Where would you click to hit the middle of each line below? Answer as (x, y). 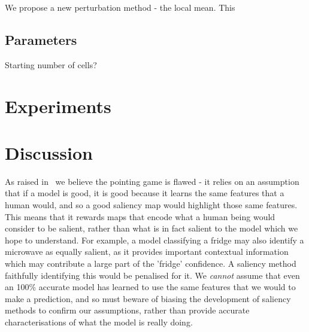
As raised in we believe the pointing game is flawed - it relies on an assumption (152, 181)
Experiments (58, 106)
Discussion (49, 152)
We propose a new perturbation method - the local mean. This (120, 7)
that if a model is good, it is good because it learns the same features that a (145, 193)
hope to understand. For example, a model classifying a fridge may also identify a (154, 240)
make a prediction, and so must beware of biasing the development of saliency (148, 298)
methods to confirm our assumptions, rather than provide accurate (127, 310)
